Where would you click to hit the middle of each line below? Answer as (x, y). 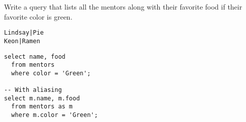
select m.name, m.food (42, 98)
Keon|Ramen (22, 41)
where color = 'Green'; (51, 73)
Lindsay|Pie (24, 33)
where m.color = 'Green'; (55, 115)
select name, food (35, 56)
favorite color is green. (38, 16)
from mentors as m (42, 107)
